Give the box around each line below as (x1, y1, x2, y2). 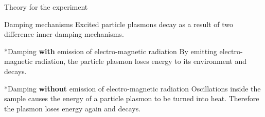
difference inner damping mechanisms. (4, 29, 124, 39)
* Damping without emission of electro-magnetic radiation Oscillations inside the (4, 83, 261, 93)
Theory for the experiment (4, 2, 88, 12)
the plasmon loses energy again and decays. (4, 103, 141, 113)
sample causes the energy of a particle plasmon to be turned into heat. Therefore (4, 93, 259, 104)
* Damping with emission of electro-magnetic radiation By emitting (4, 45, 217, 56)
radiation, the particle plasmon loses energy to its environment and (34, 56, 247, 66)
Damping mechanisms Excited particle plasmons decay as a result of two (4, 18, 234, 29)
